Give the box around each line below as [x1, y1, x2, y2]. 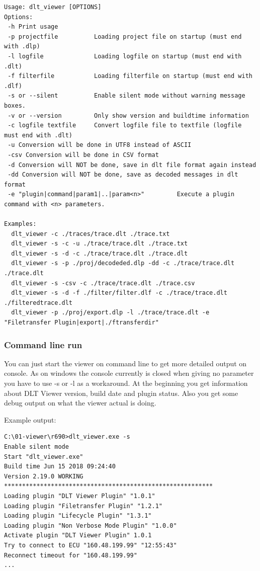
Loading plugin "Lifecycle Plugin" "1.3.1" [4, 512, 152, 520]
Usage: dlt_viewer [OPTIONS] [4, 4, 102, 11]
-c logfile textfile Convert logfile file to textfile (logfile [8, 122, 242, 129]
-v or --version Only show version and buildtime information [8, 112, 249, 119]
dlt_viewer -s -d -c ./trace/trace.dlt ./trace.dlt [11, 250, 188, 257]
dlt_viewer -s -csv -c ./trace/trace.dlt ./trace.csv [11, 279, 195, 287]
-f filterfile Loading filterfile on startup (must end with [8, 72, 252, 80]
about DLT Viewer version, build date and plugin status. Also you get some [4, 387, 238, 398]
